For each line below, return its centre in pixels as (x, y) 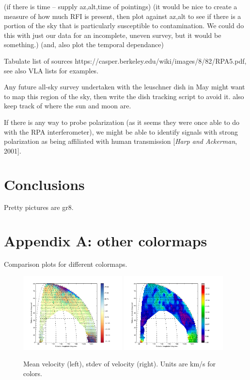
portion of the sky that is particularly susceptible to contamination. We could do (124, 26)
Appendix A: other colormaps (106, 241)
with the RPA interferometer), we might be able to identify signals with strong (121, 131)
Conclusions (44, 184)
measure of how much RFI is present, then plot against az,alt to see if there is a (123, 16)
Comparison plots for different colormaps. (66, 264)
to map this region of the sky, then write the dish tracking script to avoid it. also (124, 96)
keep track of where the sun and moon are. (68, 106)
